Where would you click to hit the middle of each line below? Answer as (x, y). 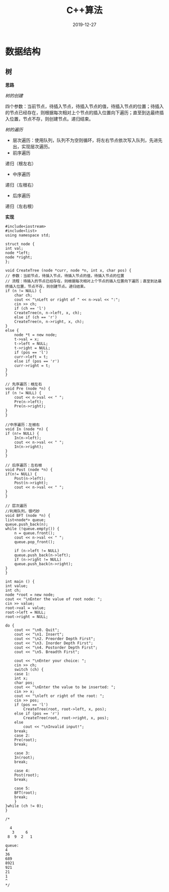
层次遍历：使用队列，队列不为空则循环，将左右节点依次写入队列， (81, 140)
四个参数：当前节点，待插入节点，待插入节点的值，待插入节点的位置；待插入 (84, 106)
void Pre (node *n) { (28, 388)
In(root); (25, 757)
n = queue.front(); (35, 533)
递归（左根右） (21, 185)
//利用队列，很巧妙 (23, 511)
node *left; (18, 253)
